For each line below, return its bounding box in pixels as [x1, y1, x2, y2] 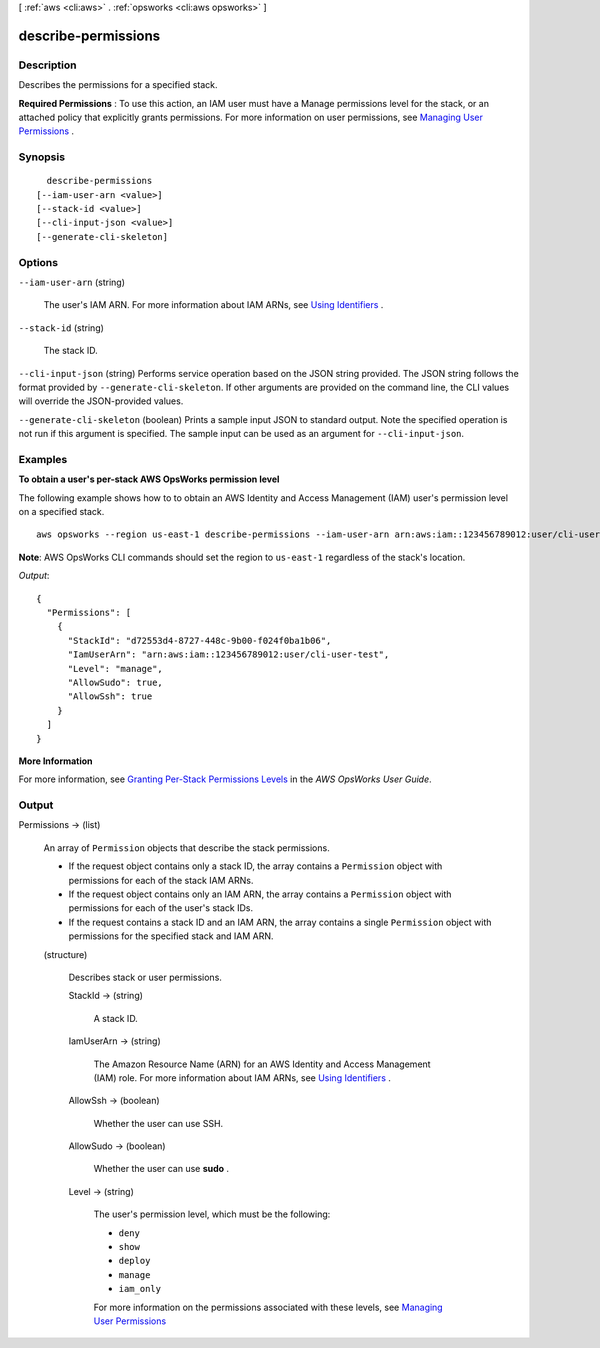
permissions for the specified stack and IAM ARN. [68, 930, 274, 942]
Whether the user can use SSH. [93, 1117, 224, 1129]
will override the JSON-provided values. [18, 395, 184, 407]
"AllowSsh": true [67, 691, 153, 702]
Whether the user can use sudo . [93, 1163, 230, 1175]
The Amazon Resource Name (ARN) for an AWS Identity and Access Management [93, 1058, 431, 1070]
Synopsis [18, 150, 65, 164]
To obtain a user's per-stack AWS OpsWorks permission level [18, 473, 280, 485]
